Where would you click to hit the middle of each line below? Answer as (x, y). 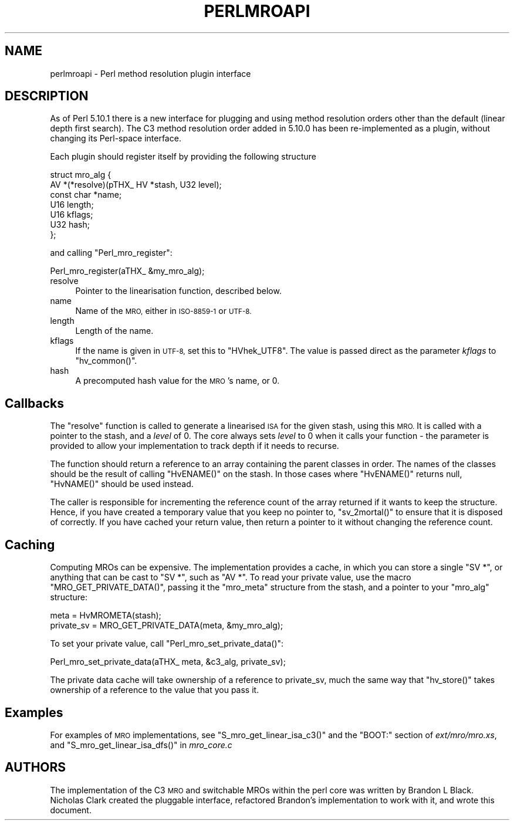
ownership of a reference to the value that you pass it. (155, 690)
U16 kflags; (72, 215)
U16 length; (72, 205)
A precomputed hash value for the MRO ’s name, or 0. (177, 381)
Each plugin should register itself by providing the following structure (183, 157)
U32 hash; (70, 225)
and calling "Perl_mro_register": (111, 253)
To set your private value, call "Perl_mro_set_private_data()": (167, 644)
